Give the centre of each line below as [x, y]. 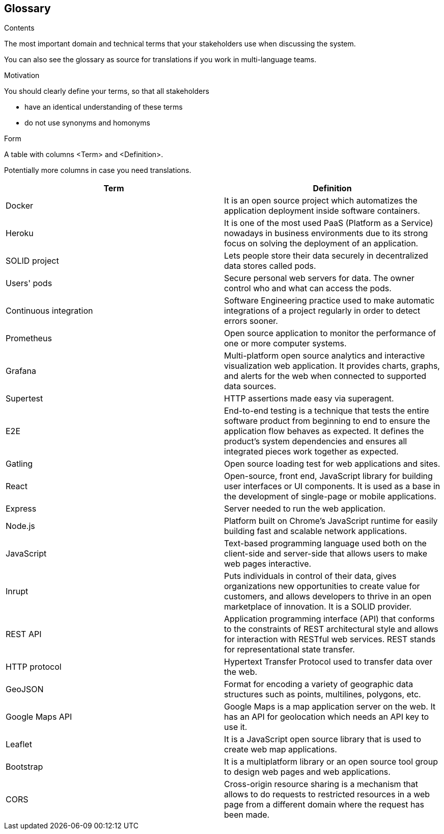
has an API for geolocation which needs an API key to [327, 717]
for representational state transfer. [289, 650]
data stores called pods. [270, 266]
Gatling [19, 464]
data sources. [250, 386]
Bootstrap [24, 767]
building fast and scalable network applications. [316, 531]
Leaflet [19, 744]
